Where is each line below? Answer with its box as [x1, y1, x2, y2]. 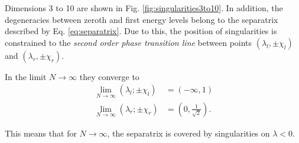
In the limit [5, 70, 47, 82]
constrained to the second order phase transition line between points [5, 36, 252, 48]
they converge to [79, 70, 139, 82]
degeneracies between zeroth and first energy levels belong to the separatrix [5, 13, 278, 25]
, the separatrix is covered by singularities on [107, 127, 270, 139]
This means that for [5, 127, 77, 139]
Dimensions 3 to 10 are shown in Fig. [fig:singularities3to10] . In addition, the [5, 2, 283, 14]
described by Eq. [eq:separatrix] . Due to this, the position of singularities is [5, 25, 277, 37]
